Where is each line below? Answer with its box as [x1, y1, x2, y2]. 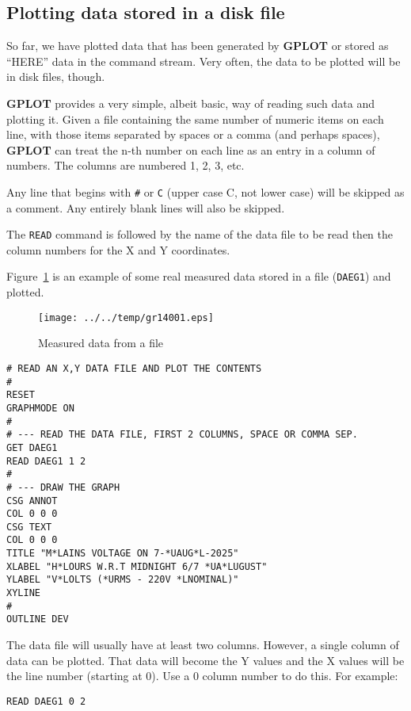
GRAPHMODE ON [6, 402, 74, 414]
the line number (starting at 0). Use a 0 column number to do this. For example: [6, 667, 398, 684]
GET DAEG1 [6, 442, 58, 453]
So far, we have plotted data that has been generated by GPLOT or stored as [6, 37, 389, 54]
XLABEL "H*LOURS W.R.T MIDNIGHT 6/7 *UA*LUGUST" [6, 560, 268, 572]
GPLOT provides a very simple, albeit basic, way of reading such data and [6, 94, 375, 111]
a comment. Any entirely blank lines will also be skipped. [6, 199, 285, 216]
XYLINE [6, 587, 40, 599]
